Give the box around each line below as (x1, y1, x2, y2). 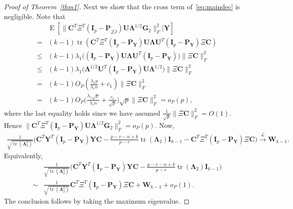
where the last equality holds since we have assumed (4, 107, 160, 118)
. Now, (155, 120, 175, 130)
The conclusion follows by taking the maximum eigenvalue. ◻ (4, 196, 190, 206)
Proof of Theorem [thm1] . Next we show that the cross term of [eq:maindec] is (4, 1, 240, 11)
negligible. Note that (4, 11, 66, 21)
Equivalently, (4, 150, 43, 161)
